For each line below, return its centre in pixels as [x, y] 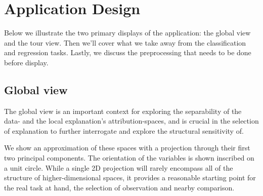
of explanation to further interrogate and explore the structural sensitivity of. [124, 130]
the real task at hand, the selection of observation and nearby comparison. [119, 187]
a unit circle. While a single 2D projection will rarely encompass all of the [119, 167]
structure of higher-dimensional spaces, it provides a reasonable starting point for [130, 178]
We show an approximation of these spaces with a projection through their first [127, 148]
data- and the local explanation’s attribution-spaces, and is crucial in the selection [131, 121]
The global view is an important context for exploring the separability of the [123, 111]
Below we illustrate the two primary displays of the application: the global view [127, 33]
